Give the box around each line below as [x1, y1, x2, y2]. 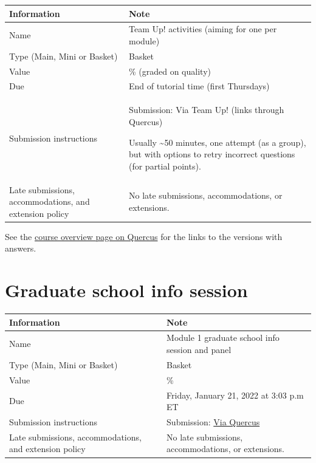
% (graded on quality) [128, 64, 211, 77]
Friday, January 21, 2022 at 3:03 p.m [167, 388, 304, 401]
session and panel [167, 343, 232, 356]
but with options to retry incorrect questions [128, 148, 295, 160]
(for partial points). [128, 159, 201, 172]
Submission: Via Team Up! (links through [128, 103, 284, 116]
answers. [5, 242, 36, 255]
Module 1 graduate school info [167, 331, 280, 344]
